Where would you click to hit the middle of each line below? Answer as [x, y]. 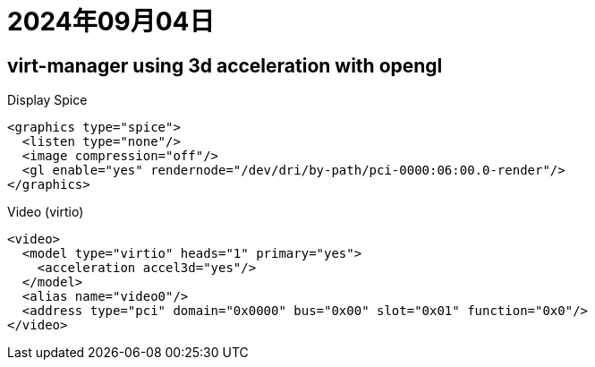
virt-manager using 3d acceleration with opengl [225, 65]
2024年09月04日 [111, 21]
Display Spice [47, 100]
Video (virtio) [46, 212]
